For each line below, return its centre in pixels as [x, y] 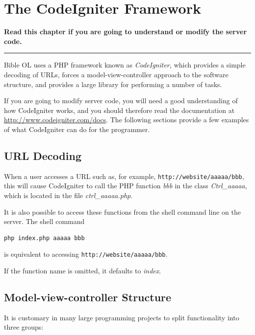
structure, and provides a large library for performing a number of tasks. [113, 84]
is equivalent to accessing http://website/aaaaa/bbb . [86, 254]
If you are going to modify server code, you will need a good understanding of [121, 100]
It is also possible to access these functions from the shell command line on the [122, 212]
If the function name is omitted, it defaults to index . [83, 270]
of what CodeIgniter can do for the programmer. [77, 129]
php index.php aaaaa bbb [44, 238]
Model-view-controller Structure [88, 297]
